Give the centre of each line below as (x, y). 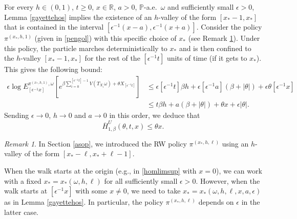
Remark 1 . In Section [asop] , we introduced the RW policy (96, 143)
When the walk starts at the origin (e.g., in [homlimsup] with (100, 170)
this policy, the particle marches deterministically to (86, 48)
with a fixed (23, 180)
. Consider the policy (229, 27)
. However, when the (228, 180)
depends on (216, 202)
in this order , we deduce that (155, 115)
